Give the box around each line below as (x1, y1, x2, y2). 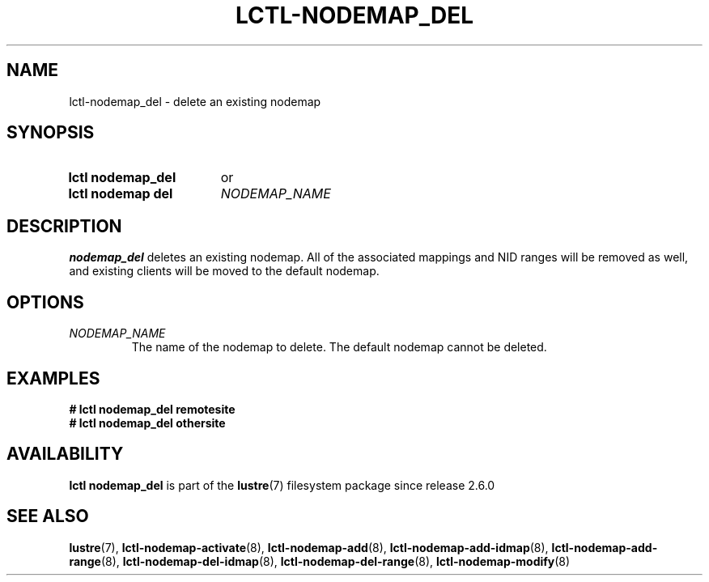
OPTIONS (6, 291, 84, 312)
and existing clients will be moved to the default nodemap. (69, 264, 380, 278)
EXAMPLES (6, 367, 100, 389)
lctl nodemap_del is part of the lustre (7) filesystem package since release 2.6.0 (69, 478, 495, 492)
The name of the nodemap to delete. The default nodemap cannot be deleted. (131, 340, 547, 355)
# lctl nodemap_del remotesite (69, 401, 236, 416)
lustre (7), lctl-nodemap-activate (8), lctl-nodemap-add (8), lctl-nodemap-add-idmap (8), (69, 540, 549, 554)
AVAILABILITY (6, 444, 124, 465)
